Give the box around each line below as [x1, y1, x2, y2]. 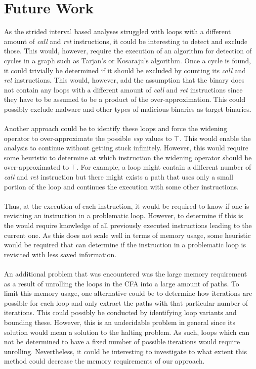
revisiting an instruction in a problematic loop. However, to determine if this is [4, 210, 243, 221]
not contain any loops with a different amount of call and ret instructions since [4, 84, 243, 94]
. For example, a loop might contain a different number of [76, 162, 252, 172]
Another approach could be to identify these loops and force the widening [4, 123, 227, 134]
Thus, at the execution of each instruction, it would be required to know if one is [4, 200, 249, 211]
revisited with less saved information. [4, 249, 117, 259]
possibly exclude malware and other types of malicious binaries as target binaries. [4, 103, 252, 114]
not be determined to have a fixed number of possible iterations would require [4, 336, 240, 347]
